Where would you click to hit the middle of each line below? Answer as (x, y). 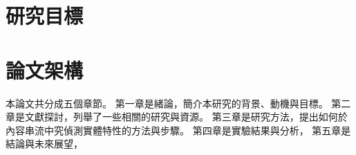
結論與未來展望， (44, 144)
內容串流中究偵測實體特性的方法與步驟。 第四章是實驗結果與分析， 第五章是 (178, 130)
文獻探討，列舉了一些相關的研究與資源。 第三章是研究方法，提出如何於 (186, 117)
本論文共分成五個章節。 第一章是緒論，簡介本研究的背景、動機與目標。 (167, 103)
